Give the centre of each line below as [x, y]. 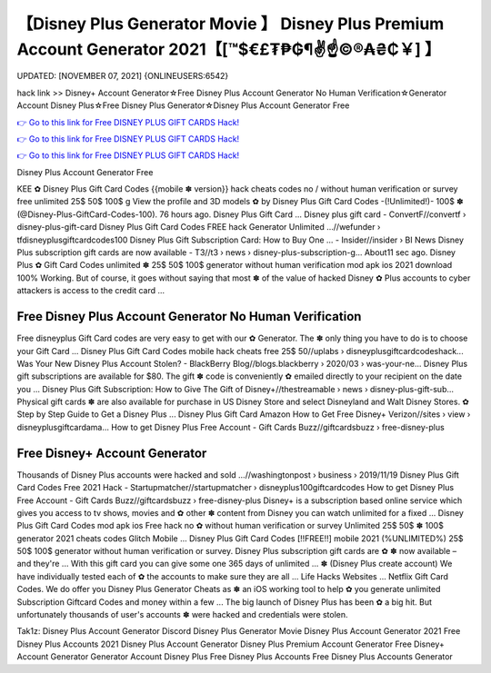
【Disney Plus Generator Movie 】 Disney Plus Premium [230, 24]
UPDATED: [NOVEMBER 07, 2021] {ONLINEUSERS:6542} [123, 76]
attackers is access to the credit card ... [91, 291]
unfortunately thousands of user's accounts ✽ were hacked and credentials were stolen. [183, 615]
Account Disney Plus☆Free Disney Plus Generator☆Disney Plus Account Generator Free [183, 105]
